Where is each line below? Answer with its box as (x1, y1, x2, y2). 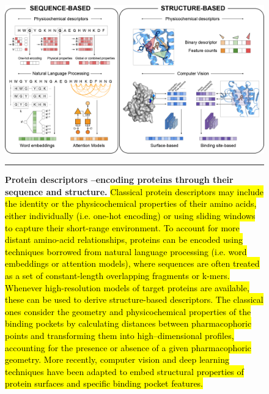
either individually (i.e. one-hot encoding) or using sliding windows (5, 209, 256, 222)
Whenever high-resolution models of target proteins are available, (5, 281, 249, 294)
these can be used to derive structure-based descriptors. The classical (5, 293, 263, 306)
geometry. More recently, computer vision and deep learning (5, 353, 230, 366)
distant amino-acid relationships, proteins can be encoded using (5, 233, 243, 246)
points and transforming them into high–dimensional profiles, (5, 329, 234, 341)
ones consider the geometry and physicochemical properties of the (5, 305, 251, 318)
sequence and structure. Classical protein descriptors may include (5, 185, 264, 198)
